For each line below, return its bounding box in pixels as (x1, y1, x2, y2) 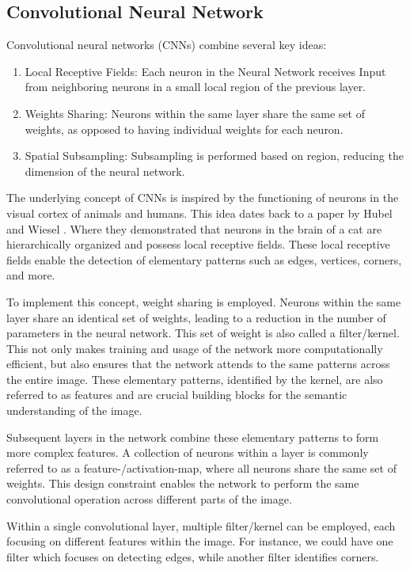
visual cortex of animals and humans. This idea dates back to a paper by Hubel (6, 204, 393, 221)
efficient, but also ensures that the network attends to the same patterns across (6, 355, 390, 372)
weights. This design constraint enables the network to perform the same (6, 475, 359, 492)
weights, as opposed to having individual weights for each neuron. (25, 120, 344, 137)
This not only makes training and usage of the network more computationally (6, 340, 383, 356)
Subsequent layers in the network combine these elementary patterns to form (6, 428, 379, 445)
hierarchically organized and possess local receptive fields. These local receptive (6, 236, 390, 253)
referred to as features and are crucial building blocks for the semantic (6, 386, 347, 403)
